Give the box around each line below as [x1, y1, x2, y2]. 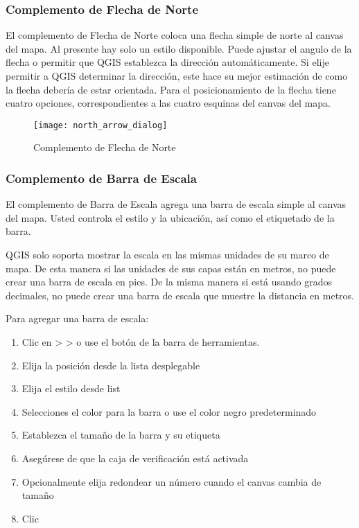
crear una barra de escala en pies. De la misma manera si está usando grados [6, 274, 333, 289]
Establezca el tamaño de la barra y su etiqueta [21, 428, 220, 442]
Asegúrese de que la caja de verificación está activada [21, 450, 249, 465]
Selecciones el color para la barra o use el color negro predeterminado [21, 404, 317, 419]
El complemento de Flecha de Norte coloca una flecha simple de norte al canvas [6, 28, 344, 42]
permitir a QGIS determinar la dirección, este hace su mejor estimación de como [6, 69, 348, 82]
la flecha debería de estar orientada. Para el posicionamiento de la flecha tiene [6, 82, 336, 96]
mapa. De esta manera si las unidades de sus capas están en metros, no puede [6, 261, 336, 275]
